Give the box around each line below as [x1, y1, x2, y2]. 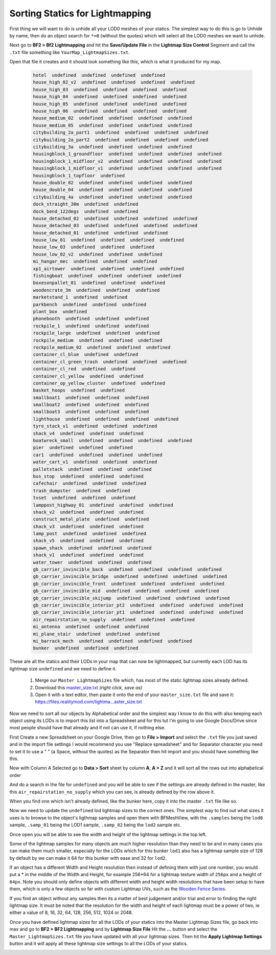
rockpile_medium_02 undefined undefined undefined [33, 344, 171, 350]
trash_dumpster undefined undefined [33, 488, 130, 493]
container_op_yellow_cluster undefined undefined [33, 380, 166, 386]
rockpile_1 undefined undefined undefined [33, 323, 149, 329]
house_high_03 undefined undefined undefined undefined [33, 86, 187, 92]
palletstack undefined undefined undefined [33, 466, 152, 472]
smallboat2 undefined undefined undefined [33, 402, 149, 408]
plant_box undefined [33, 309, 87, 314]
